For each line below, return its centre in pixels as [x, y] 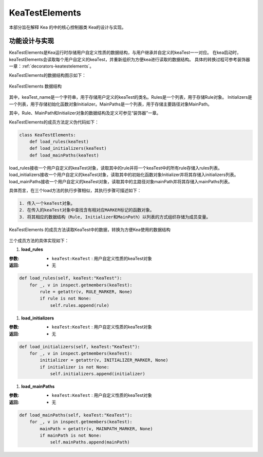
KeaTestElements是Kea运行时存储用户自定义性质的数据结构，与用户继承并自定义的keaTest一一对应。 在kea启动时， [125, 53]
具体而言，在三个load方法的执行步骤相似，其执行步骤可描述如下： [75, 190]
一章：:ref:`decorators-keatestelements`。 [51, 66]
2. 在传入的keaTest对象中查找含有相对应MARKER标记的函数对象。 [87, 210]
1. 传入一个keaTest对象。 [47, 203]
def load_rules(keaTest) [59, 141]
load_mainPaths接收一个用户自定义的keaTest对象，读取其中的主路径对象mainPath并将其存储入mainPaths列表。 [121, 181]
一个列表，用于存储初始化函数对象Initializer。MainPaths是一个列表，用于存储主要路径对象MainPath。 [111, 104]
